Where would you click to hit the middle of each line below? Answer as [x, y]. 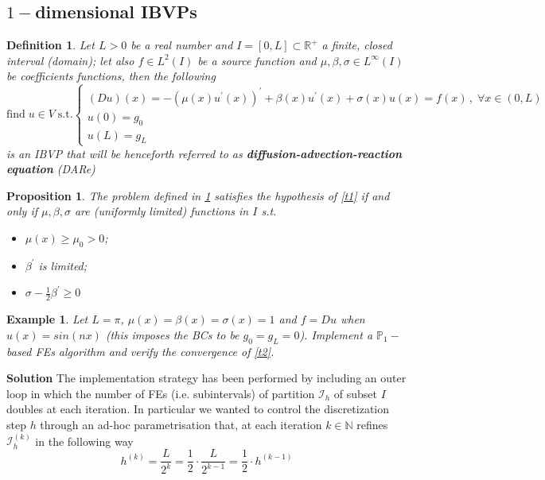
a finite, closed [357, 45]
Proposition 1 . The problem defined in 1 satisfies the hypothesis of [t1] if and [198, 195]
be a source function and [257, 60]
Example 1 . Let [47, 319]
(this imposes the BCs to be [172, 334]
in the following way [84, 441]
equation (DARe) [51, 169]
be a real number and [182, 45]
